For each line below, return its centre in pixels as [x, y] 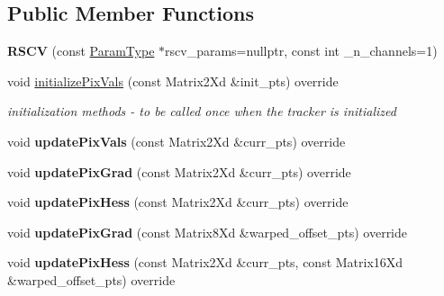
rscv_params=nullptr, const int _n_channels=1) [301, 51]
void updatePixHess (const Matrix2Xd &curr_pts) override [178, 202]
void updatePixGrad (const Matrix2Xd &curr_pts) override [179, 171]
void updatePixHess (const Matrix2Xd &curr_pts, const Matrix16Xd [205, 262]
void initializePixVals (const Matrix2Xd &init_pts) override [173, 81]
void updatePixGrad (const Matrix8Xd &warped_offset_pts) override [208, 232]
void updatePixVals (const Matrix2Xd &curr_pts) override [177, 141]
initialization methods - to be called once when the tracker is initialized [202, 111]
